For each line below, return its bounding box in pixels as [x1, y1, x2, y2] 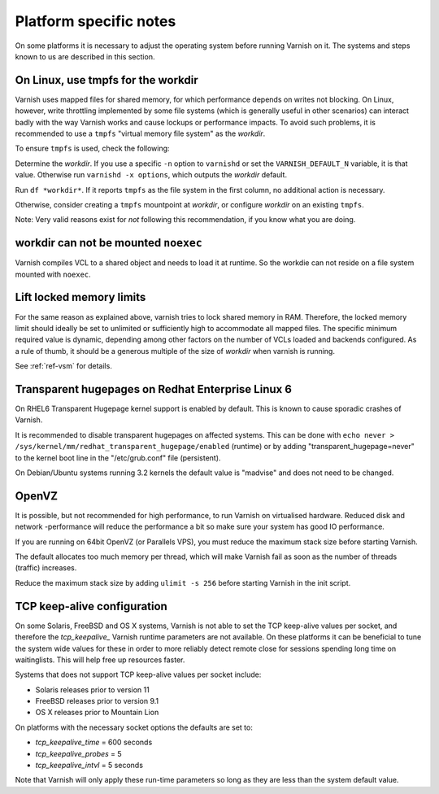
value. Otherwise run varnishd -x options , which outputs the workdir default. [15, 170, 288, 180]
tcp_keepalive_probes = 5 [35, 748, 122, 758]
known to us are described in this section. [15, 51, 155, 61]
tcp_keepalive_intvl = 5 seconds [35, 761, 144, 770]
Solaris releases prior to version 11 [35, 684, 150, 695]
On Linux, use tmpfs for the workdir [15, 73, 198, 87]
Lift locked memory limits [15, 290, 146, 304]
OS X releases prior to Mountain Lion [35, 708, 159, 718]
